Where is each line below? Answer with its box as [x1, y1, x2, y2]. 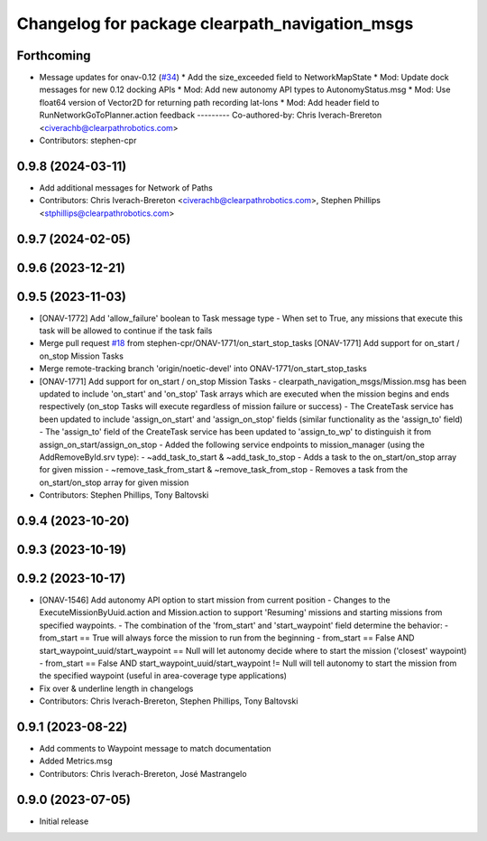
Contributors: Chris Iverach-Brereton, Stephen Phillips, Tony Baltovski [39, 696, 299, 706]
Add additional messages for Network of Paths [39, 182, 214, 193]
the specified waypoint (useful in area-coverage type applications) [39, 670, 288, 681]
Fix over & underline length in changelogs [39, 683, 194, 694]
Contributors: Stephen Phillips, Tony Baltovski [39, 490, 209, 500]
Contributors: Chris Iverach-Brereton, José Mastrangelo [39, 768, 247, 779]
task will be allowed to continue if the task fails [39, 325, 213, 336]
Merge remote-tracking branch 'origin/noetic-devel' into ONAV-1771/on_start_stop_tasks [39, 363, 367, 374]
